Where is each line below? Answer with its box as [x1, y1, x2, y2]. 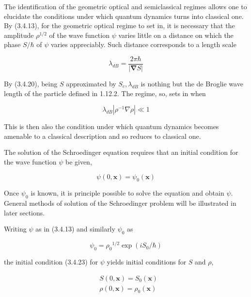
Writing [4, 224, 27, 234]
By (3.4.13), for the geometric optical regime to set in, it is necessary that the [4, 20, 235, 31]
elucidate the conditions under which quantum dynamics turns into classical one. [4, 11, 244, 21]
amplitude [4, 30, 34, 40]
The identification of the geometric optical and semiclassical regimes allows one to [4, 1, 247, 11]
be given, [65, 157, 92, 166]
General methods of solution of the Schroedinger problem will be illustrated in [4, 198, 236, 208]
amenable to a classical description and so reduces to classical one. [4, 131, 201, 141]
